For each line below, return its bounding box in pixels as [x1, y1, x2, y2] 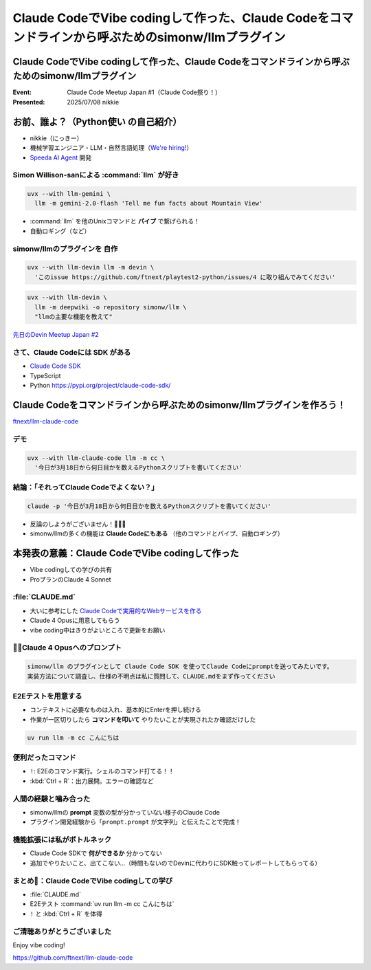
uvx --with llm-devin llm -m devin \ [27, 263, 155, 272]
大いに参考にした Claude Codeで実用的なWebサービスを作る [30, 606, 202, 615]
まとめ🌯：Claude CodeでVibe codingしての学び [12, 876, 173, 885]
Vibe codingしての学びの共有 [30, 566, 113, 574]
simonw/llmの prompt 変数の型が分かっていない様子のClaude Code [30, 808, 220, 816]
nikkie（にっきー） [30, 134, 83, 142]
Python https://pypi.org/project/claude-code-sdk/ [30, 382, 171, 390]
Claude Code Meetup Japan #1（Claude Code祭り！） [67, 88, 222, 96]
